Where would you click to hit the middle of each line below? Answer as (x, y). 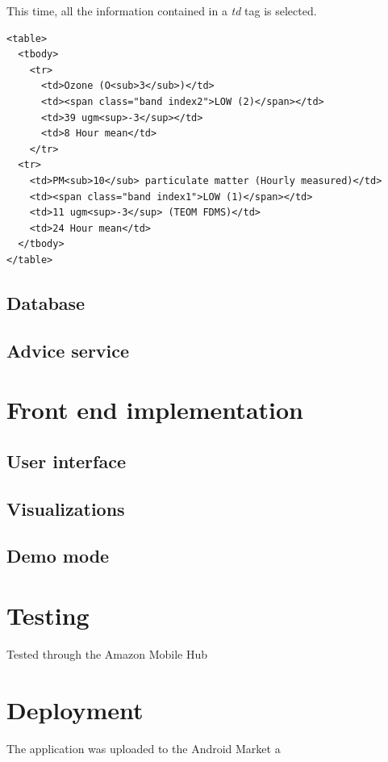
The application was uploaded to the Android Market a (144, 748)
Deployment (75, 709)
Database (46, 302)
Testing (48, 615)
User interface (66, 461)
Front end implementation (155, 410)
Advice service (68, 350)
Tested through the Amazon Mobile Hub (107, 653)
